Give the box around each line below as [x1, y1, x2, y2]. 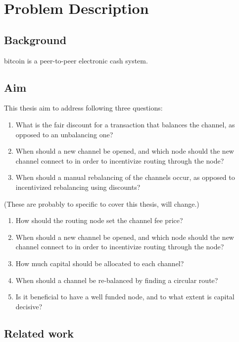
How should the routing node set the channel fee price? [15, 215, 183, 226]
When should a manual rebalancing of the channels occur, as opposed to [15, 172, 235, 182]
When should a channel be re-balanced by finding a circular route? [15, 275, 218, 285]
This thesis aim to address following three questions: [4, 103, 163, 113]
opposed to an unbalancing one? [15, 129, 113, 139]
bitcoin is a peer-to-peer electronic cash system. [4, 55, 148, 65]
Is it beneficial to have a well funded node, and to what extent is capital [15, 291, 235, 302]
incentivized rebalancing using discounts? [15, 181, 141, 192]
